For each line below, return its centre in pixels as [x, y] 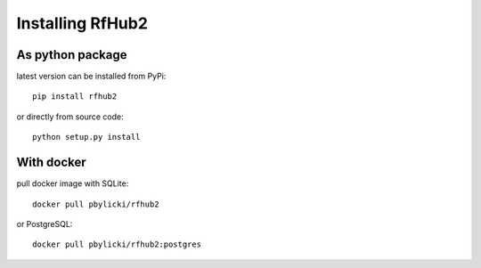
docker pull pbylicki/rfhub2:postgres [117, 244]
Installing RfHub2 [82, 23]
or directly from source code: [70, 117]
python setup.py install [86, 137]
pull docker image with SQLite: [73, 183]
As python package [72, 55]
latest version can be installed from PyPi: [91, 77]
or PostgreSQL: [45, 223]
